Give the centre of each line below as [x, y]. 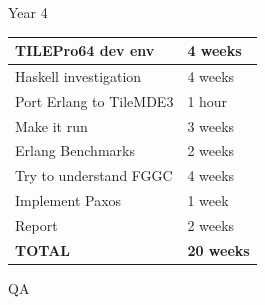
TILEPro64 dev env [85, 50]
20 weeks [218, 249]
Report [36, 225]
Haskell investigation [78, 75]
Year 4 [28, 12]
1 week [208, 200]
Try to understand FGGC [94, 175]
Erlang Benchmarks [75, 150]
